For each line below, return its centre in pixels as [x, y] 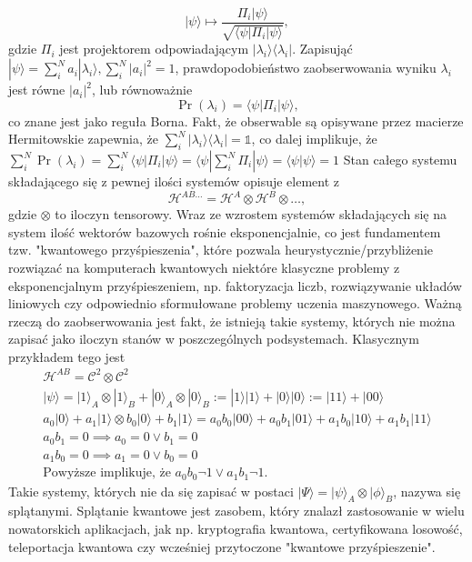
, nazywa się [427, 491]
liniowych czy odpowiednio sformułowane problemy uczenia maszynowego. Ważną [235, 303]
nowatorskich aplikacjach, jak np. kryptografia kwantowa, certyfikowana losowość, [236, 528]
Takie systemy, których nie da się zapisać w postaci [151, 491]
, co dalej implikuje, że [314, 139]
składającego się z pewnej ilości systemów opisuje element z [174, 181]
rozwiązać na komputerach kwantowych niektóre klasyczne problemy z [204, 267]
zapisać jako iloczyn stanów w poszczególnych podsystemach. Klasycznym [214, 339]
